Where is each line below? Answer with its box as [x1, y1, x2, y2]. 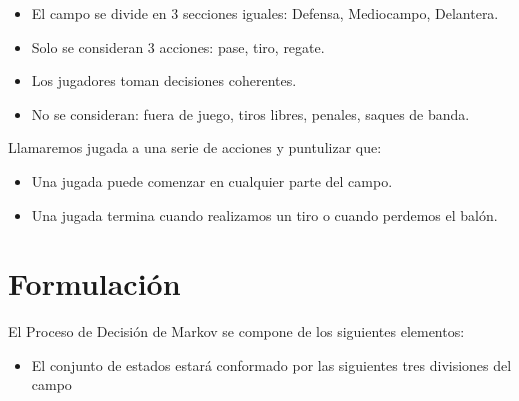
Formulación [8, 263, 181, 304]
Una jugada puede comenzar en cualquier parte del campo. [31, 170, 393, 191]
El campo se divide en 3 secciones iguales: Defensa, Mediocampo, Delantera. [31, 3, 499, 23]
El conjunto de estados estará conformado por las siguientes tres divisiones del [31, 354, 512, 375]
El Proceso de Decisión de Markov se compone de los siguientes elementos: [8, 321, 465, 342]
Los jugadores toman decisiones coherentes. [31, 70, 297, 91]
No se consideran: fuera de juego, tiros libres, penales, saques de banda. [31, 103, 470, 124]
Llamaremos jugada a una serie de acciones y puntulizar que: [8, 137, 382, 158]
